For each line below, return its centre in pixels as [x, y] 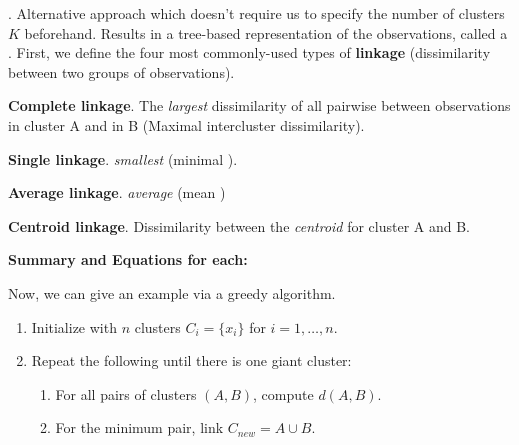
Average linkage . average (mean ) [117, 192]
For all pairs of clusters [126, 393]
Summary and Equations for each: [128, 259]
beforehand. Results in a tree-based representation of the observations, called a [266, 32]
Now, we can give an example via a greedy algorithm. [172, 292]
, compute [283, 393]
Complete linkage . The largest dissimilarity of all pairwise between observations [259, 105]
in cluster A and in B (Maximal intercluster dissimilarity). [186, 124]
